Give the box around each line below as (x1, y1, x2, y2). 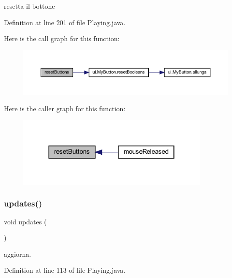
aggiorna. (4, 249, 31, 259)
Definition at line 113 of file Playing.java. (4, 265, 126, 275)
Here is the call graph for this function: (4, 33, 120, 44)
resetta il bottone (4, 1, 55, 11)
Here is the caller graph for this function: (4, 103, 126, 113)
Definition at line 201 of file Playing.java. (4, 17, 126, 27)
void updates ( (4, 216, 47, 226)
